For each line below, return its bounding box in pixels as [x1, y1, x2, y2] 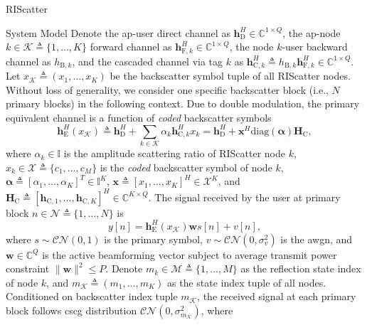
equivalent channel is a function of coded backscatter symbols [6, 110, 272, 124]
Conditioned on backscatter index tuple [6, 289, 178, 304]
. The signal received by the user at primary [148, 189, 341, 204]
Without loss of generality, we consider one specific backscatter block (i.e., [6, 82, 329, 97]
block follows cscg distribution [6, 303, 137, 318]
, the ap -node [282, 25, 341, 40]
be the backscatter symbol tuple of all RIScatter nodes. [110, 68, 351, 83]
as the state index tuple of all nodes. [167, 275, 326, 289]
